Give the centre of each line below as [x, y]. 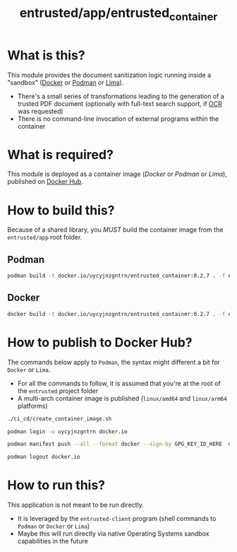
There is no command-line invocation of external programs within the [118, 119]
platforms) [32, 406]
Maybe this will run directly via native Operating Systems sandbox [113, 534]
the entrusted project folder [58, 391]
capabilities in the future [53, 541]
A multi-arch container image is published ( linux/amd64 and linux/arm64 [122, 398]
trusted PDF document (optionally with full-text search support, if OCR [120, 103]
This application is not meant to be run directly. [76, 505]
